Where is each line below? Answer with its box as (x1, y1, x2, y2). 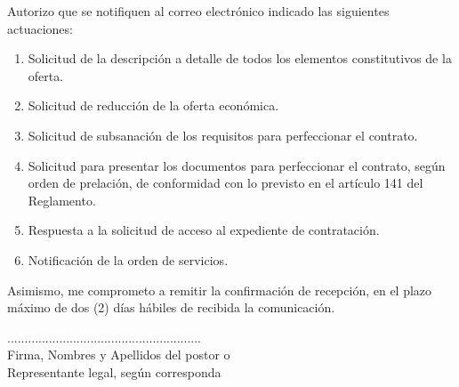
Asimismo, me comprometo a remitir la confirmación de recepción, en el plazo (7, 280, 432, 299)
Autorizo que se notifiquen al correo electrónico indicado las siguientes (7, 2, 390, 20)
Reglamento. (28, 190, 96, 209)
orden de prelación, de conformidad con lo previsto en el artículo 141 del (28, 173, 423, 192)
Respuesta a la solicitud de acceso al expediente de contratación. (28, 221, 380, 239)
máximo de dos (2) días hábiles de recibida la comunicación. (7, 298, 335, 317)
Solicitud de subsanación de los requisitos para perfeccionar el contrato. (28, 125, 418, 144)
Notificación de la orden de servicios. (28, 250, 229, 269)
